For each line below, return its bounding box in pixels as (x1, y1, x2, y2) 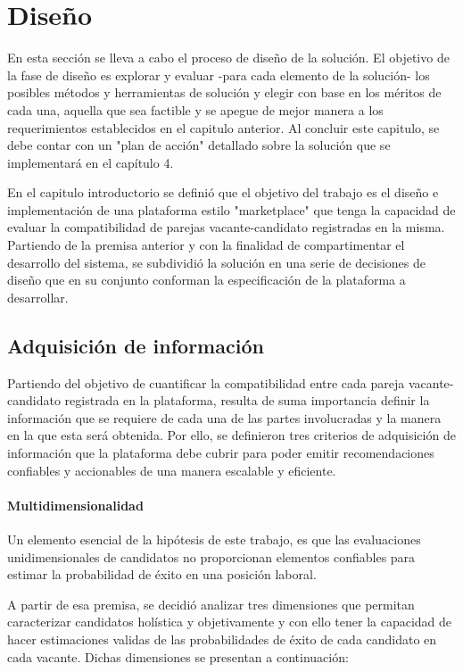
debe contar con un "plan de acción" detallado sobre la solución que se (7, 136, 391, 154)
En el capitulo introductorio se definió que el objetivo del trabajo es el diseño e (7, 183, 439, 202)
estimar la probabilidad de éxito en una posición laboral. (7, 565, 317, 584)
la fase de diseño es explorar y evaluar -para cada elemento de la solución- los (7, 65, 430, 84)
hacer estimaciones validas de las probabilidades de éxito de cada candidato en (7, 629, 437, 648)
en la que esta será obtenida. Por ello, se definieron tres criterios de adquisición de (7, 426, 456, 444)
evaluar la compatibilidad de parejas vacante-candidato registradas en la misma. (7, 218, 445, 236)
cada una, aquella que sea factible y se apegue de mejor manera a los (7, 100, 384, 119)
